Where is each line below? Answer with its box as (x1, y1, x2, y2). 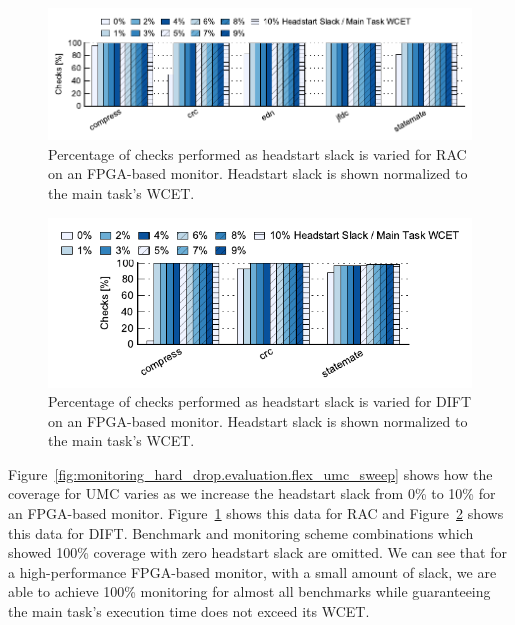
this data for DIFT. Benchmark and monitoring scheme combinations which (8, 522, 474, 543)
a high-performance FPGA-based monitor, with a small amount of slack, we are (8, 561, 497, 582)
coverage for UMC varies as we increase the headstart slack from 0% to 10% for (8, 483, 496, 504)
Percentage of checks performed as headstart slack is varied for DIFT (48, 391, 472, 412)
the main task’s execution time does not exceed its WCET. (8, 601, 370, 622)
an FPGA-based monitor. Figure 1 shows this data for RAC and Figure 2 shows (8, 503, 504, 524)
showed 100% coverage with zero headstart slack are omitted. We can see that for (8, 542, 507, 563)
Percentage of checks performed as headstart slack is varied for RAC (48, 143, 467, 164)
